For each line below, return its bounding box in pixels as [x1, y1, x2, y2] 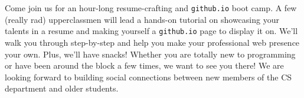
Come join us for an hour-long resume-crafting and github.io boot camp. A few [5, 2, 297, 13]
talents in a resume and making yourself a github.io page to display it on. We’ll [5, 25, 298, 37]
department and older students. [5, 82, 119, 94]
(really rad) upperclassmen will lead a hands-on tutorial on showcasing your [5, 13, 279, 25]
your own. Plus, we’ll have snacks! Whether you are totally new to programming [5, 48, 296, 60]
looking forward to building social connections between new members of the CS [5, 70, 292, 83]
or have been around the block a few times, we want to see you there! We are [5, 59, 284, 72]
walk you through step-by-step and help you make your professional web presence [5, 36, 300, 48]
